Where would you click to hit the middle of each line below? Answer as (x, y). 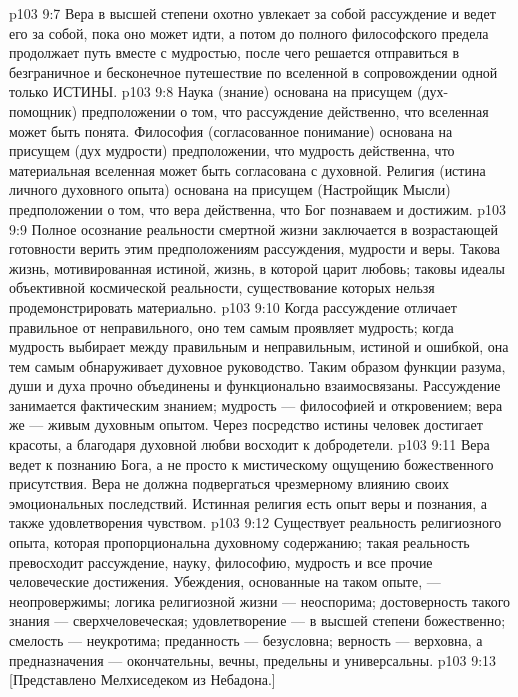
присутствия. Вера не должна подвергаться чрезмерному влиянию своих (229, 483)
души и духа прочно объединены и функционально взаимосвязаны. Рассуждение (255, 385)
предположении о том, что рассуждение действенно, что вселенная (285, 110)
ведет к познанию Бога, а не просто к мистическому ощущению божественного (251, 463)
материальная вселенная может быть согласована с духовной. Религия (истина (247, 169)
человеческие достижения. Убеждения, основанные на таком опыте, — (225, 581)
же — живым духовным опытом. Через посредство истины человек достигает (246, 424)
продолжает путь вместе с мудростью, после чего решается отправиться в (234, 52)
